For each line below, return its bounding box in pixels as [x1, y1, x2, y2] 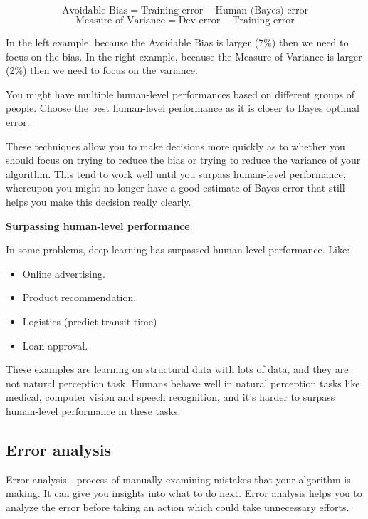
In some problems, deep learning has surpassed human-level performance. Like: [6, 242, 350, 257]
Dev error [178, 16, 221, 26]
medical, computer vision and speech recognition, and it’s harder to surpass [6, 389, 335, 404]
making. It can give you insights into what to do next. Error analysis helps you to [6, 486, 362, 500]
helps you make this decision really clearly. [6, 194, 191, 209]
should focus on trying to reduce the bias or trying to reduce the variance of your [6, 152, 361, 167]
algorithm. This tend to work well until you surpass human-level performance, [6, 166, 346, 181]
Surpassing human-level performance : [6, 218, 193, 233]
